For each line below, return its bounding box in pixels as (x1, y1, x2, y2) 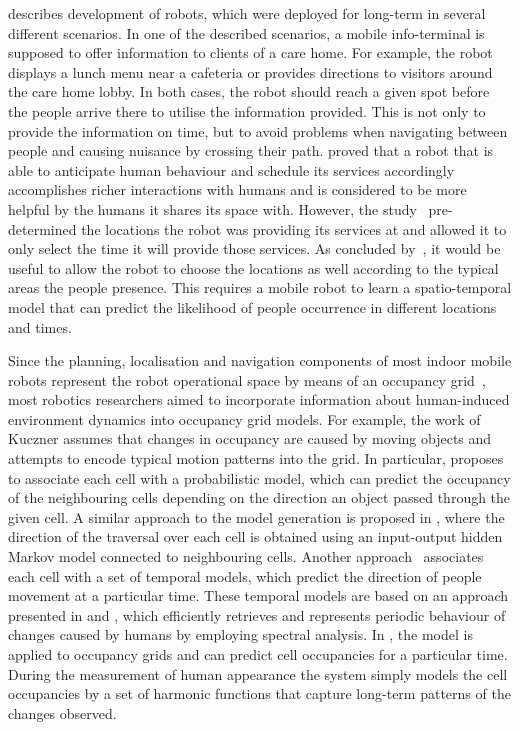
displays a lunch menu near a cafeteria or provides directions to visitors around (8, 61, 493, 82)
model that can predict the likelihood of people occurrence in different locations (8, 296, 497, 317)
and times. (8, 316, 72, 337)
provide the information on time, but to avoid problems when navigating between (8, 120, 508, 141)
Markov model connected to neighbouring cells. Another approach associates (8, 546, 484, 567)
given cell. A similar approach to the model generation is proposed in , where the (8, 506, 505, 527)
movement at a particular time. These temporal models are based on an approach (8, 585, 509, 606)
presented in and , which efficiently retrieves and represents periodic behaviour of (8, 604, 506, 625)
